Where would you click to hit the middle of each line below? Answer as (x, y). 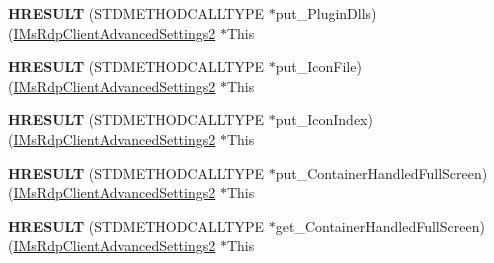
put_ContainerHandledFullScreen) (381, 172)
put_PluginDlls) (326, 13)
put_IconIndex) (324, 119)
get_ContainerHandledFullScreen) (380, 225)
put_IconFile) (318, 66)
